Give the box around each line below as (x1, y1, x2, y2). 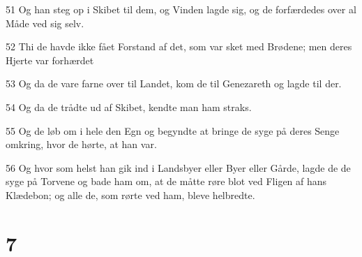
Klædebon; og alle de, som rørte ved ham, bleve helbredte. (6, 187, 255, 202)
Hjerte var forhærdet (6, 52, 94, 67)
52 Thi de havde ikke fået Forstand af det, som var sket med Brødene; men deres (6, 39, 352, 54)
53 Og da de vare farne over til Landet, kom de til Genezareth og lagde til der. (6, 76, 342, 91)
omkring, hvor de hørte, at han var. (6, 137, 157, 152)
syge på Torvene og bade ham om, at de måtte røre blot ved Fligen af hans (6, 174, 327, 189)
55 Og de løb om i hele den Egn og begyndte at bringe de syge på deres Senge (6, 123, 340, 138)
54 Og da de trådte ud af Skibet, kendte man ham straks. (6, 99, 252, 114)
